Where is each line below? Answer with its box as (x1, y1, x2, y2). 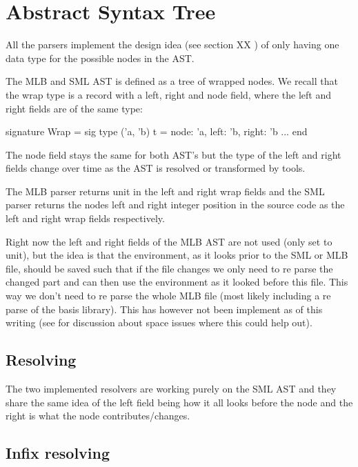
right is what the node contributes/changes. (6, 408, 190, 423)
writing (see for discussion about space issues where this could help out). (6, 315, 312, 330)
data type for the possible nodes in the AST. (6, 50, 195, 65)
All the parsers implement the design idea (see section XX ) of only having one (6, 37, 339, 52)
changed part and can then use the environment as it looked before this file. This (6, 275, 348, 289)
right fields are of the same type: (6, 101, 143, 115)
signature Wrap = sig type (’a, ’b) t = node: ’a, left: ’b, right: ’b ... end (6, 124, 308, 139)
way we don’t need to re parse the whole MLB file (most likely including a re (6, 288, 331, 303)
